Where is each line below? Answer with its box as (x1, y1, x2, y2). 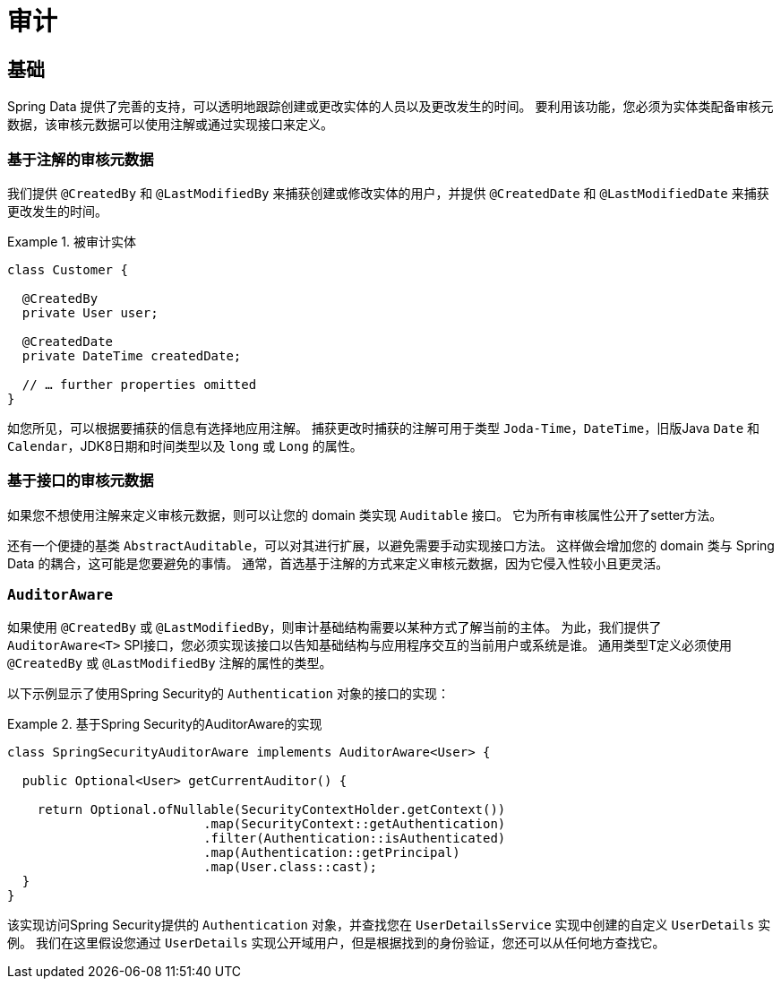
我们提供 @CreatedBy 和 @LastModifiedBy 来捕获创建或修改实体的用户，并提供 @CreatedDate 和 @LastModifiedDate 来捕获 (7, 185, 769, 201)
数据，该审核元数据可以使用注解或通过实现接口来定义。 (7, 117, 333, 133)
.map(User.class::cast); (203, 860, 378, 875)
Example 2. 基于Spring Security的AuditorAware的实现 (7, 716, 322, 732)
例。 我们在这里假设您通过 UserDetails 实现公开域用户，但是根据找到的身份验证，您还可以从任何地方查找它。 (7, 935, 665, 951)
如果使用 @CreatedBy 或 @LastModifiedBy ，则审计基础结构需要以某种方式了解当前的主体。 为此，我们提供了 (7, 619, 662, 636)
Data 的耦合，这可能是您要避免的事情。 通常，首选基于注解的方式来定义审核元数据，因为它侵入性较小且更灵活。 (7, 555, 669, 571)
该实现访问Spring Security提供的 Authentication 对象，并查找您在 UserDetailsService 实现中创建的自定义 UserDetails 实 (7, 917, 771, 933)
